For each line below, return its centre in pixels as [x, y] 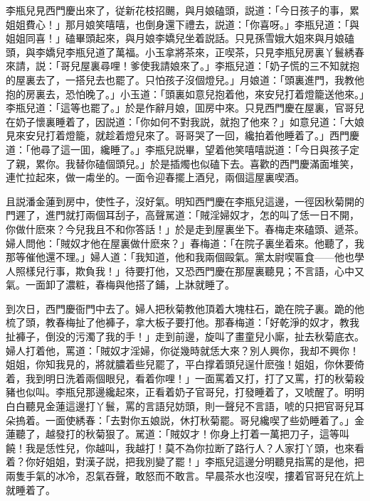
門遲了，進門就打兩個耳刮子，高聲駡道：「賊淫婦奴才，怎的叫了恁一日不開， [183, 215]
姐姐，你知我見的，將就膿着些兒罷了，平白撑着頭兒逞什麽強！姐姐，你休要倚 [185, 364]
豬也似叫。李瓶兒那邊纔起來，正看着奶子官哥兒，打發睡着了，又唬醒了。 [175, 392]
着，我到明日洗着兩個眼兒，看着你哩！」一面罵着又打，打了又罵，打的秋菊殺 [185, 378]
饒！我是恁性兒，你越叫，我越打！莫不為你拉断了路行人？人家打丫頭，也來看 [185, 447]
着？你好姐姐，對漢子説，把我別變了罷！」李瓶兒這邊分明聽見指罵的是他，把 [185, 462]
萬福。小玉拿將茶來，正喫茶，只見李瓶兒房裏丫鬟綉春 [239, 52]
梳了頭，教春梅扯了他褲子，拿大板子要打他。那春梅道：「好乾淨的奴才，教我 [183, 322]
